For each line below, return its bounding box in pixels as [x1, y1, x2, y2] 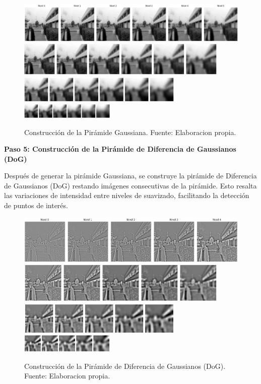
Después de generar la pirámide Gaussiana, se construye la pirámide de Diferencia [4, 170, 257, 181]
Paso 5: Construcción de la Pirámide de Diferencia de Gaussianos [4, 144, 236, 154]
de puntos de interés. [4, 200, 68, 211]
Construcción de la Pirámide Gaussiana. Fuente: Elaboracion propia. [24, 126, 236, 137]
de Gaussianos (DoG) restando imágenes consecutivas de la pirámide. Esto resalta [4, 180, 257, 190]
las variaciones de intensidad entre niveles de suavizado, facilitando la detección [4, 190, 249, 201]
